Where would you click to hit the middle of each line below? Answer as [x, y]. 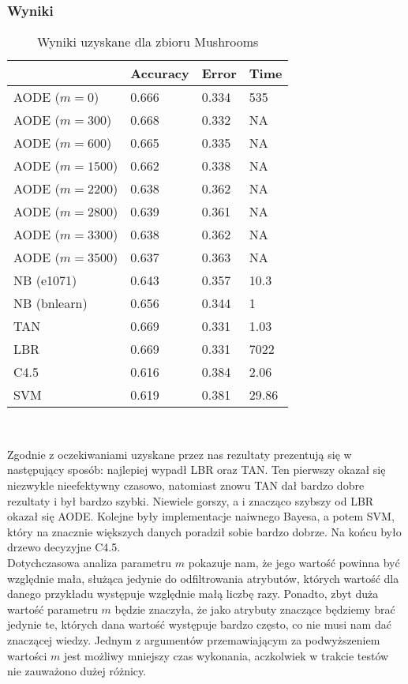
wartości [27, 655]
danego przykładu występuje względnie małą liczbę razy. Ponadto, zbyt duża [193, 594]
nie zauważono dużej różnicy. [77, 671]
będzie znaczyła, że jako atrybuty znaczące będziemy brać [255, 609]
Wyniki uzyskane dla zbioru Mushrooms [148, 42]
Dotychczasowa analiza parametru [89, 562]
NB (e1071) [45, 280]
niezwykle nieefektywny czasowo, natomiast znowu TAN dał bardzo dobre [186, 485]
